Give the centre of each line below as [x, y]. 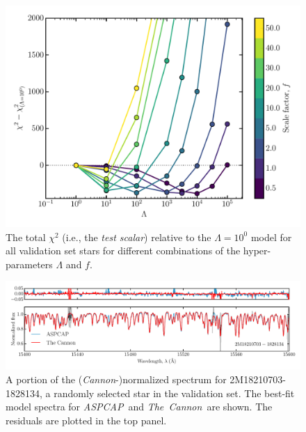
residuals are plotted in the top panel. [86, 420]
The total [26, 237]
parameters [29, 264]
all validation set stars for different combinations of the [123, 250]
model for [271, 237]
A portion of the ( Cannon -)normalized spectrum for [116, 379]
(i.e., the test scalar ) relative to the [137, 237]
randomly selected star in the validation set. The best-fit [174, 393]
